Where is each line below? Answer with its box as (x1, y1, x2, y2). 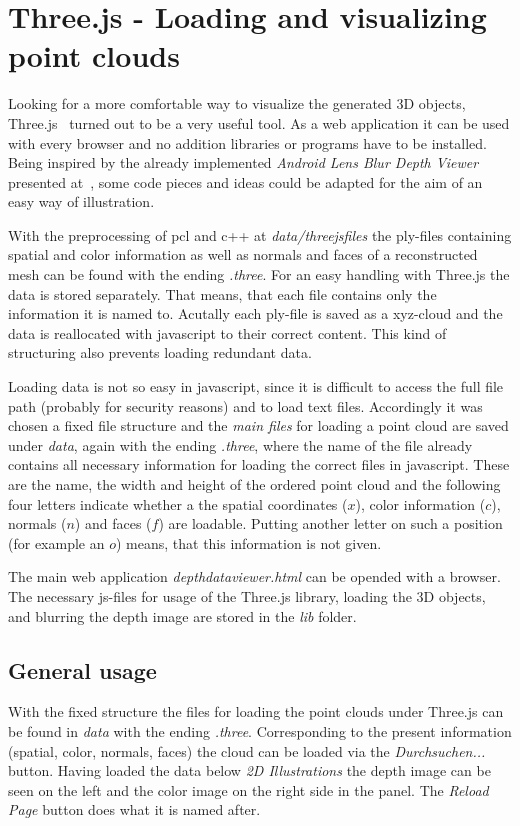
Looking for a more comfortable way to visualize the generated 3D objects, (8, 93, 466, 114)
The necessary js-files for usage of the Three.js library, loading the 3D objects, (8, 585, 486, 606)
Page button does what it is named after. (8, 799, 261, 820)
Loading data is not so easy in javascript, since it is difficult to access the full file (8, 376, 504, 397)
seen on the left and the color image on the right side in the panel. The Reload (8, 779, 489, 800)
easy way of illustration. (8, 191, 155, 212)
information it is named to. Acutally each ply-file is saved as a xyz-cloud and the (8, 303, 503, 324)
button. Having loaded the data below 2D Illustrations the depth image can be (8, 760, 491, 781)
